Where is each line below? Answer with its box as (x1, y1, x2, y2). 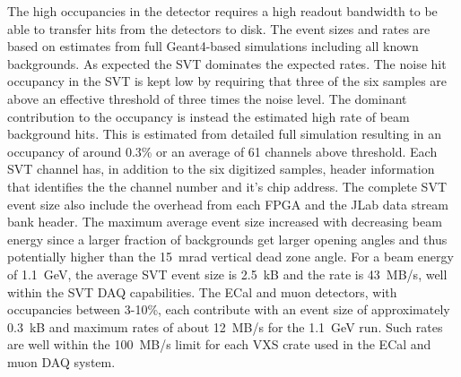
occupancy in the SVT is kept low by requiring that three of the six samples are (7, 72, 448, 90)
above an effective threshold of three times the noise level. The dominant (7, 89, 407, 107)
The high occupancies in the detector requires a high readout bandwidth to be (7, 2, 438, 20)
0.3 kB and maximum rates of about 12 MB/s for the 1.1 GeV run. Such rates (7, 317, 443, 336)
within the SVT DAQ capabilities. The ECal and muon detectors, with (7, 282, 397, 301)
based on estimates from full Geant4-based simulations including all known (7, 37, 419, 56)
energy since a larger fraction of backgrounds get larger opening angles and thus (7, 229, 448, 248)
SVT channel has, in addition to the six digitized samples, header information (7, 159, 435, 178)
